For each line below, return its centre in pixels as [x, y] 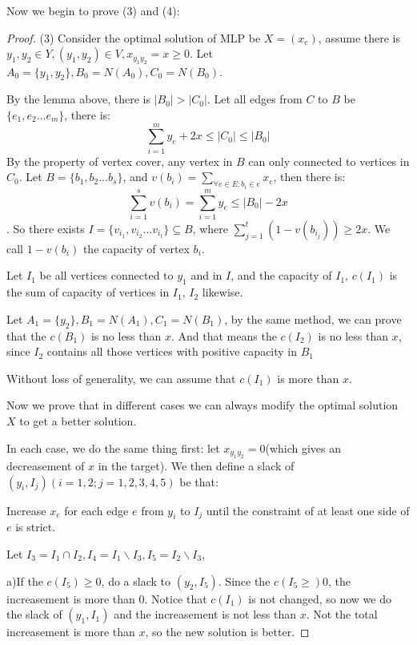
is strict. [36, 527]
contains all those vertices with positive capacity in [172, 351]
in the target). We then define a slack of [196, 466]
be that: [199, 481]
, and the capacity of [281, 275]
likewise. [223, 292]
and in [206, 275]
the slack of [34, 614]
